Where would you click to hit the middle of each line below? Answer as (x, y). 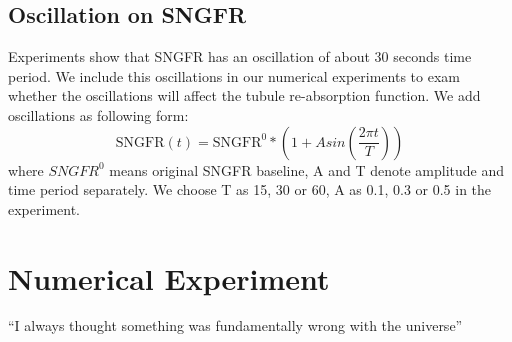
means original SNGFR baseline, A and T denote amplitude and (306, 169)
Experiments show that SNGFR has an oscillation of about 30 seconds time (240, 56)
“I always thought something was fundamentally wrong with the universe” (235, 325)
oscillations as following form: (98, 114)
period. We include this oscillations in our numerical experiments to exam (234, 75)
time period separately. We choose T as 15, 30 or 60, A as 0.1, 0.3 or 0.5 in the (250, 189)
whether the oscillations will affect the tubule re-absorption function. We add (244, 95)
